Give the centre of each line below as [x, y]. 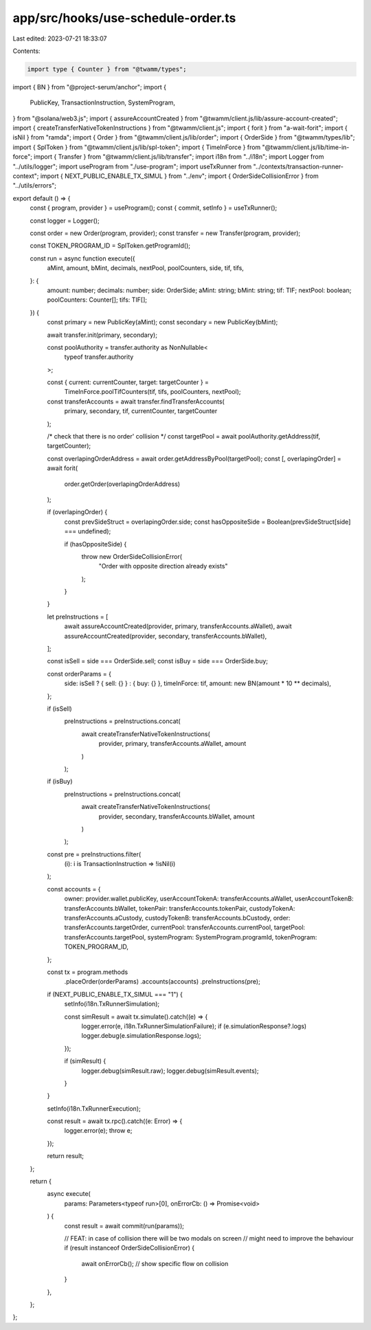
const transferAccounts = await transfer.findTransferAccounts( [136, 401]
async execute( [69, 1194]
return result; [66, 1156]
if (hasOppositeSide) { [95, 544]
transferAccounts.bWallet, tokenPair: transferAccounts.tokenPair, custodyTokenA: [180, 908]
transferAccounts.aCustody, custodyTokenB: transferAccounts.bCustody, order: [177, 918]
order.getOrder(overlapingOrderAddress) [122, 484]
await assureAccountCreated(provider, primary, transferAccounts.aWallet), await [178, 626]
